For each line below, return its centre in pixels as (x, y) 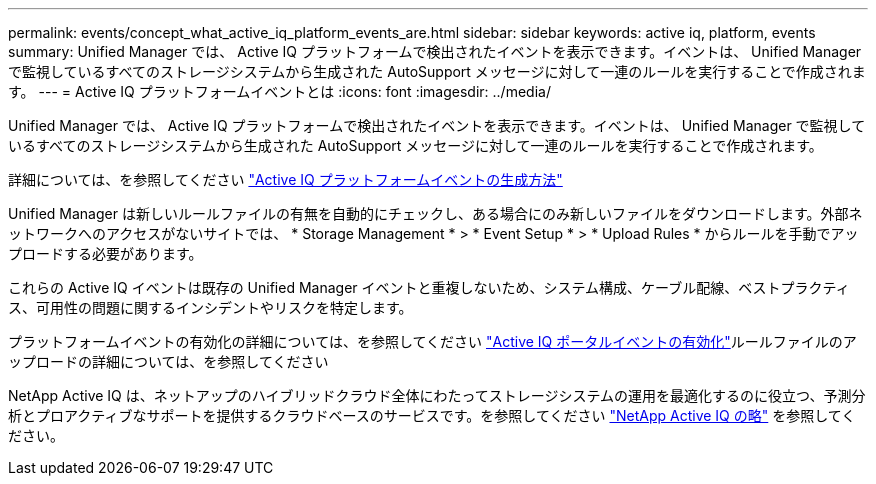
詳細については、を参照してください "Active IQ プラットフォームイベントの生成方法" (285, 179)
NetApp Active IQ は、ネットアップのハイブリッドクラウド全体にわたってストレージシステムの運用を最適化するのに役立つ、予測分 (437, 395)
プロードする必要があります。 (105, 253)
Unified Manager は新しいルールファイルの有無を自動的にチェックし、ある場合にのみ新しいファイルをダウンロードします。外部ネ (435, 213)
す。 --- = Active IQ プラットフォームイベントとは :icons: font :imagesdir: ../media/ (279, 91)
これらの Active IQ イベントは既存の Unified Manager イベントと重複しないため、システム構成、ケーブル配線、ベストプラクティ (429, 287)
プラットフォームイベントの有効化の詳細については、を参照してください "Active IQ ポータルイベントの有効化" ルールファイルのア (432, 341)
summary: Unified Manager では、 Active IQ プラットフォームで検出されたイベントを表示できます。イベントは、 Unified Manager (435, 51)
